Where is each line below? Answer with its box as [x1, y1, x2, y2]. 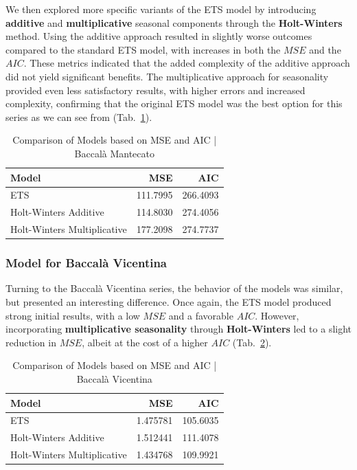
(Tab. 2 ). [232, 335, 272, 349]
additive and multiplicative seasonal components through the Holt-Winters [5, 15, 343, 30]
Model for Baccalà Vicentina [5, 254, 168, 271]
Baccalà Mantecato [74, 146, 154, 160]
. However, [255, 308, 299, 322]
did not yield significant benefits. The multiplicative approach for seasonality [5, 69, 329, 83]
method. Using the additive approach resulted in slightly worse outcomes [5, 29, 312, 43]
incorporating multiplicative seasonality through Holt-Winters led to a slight [5, 322, 352, 336]
